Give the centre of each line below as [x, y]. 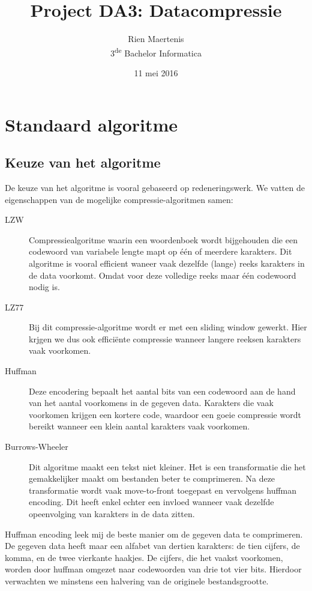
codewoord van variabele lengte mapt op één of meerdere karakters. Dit [160, 251]
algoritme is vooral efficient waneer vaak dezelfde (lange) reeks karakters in [167, 263]
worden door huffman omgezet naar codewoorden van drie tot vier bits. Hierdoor [153, 569]
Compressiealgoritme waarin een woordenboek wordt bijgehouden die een [163, 239]
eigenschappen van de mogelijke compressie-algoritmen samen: [119, 199]
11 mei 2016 [156, 72]
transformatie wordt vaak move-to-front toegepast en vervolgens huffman [163, 490]
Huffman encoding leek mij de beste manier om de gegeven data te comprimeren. [154, 534]
